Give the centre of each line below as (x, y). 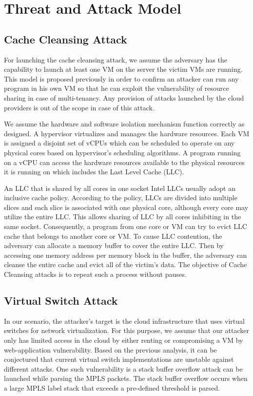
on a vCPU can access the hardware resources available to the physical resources (124, 162)
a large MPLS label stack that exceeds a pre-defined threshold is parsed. (112, 388)
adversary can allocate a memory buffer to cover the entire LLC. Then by (114, 245)
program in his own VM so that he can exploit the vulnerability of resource (117, 88)
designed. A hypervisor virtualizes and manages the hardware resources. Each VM (127, 133)
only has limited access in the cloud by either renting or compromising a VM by (124, 340)
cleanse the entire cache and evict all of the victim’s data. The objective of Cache (126, 264)
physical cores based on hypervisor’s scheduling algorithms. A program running (122, 152)
